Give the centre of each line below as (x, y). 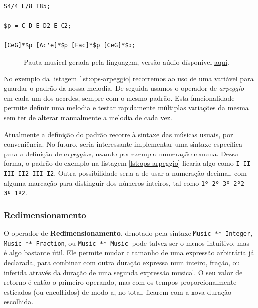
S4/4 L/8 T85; (27, 6)
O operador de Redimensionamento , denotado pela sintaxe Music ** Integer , (128, 233)
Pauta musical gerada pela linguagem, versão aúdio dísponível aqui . (127, 61)
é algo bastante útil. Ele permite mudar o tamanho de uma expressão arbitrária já (129, 253)
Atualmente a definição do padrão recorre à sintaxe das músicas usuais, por (119, 134)
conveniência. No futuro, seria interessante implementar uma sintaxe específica (123, 144)
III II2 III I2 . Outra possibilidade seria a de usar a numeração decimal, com (125, 173)
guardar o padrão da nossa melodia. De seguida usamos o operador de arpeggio (124, 88)
